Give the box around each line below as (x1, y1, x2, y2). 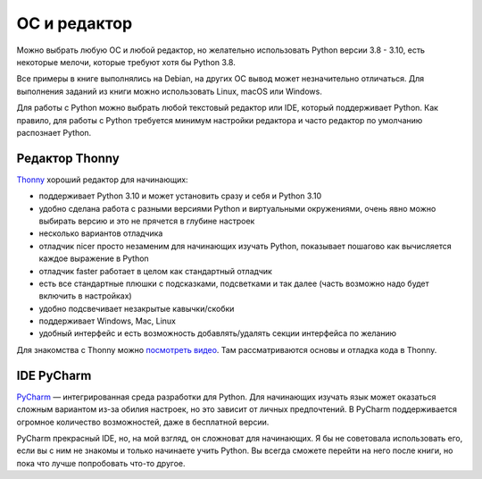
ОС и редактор (16, 13, 133, 33)
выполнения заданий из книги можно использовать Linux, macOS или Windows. (16, 86, 323, 97)
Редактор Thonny (16, 150, 120, 165)
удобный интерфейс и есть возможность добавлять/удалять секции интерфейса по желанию (38, 328, 397, 339)
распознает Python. (16, 127, 92, 138)
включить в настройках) (38, 290, 133, 301)
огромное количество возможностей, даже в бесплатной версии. (16, 416, 270, 427)
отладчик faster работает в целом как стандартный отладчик (38, 265, 272, 276)
